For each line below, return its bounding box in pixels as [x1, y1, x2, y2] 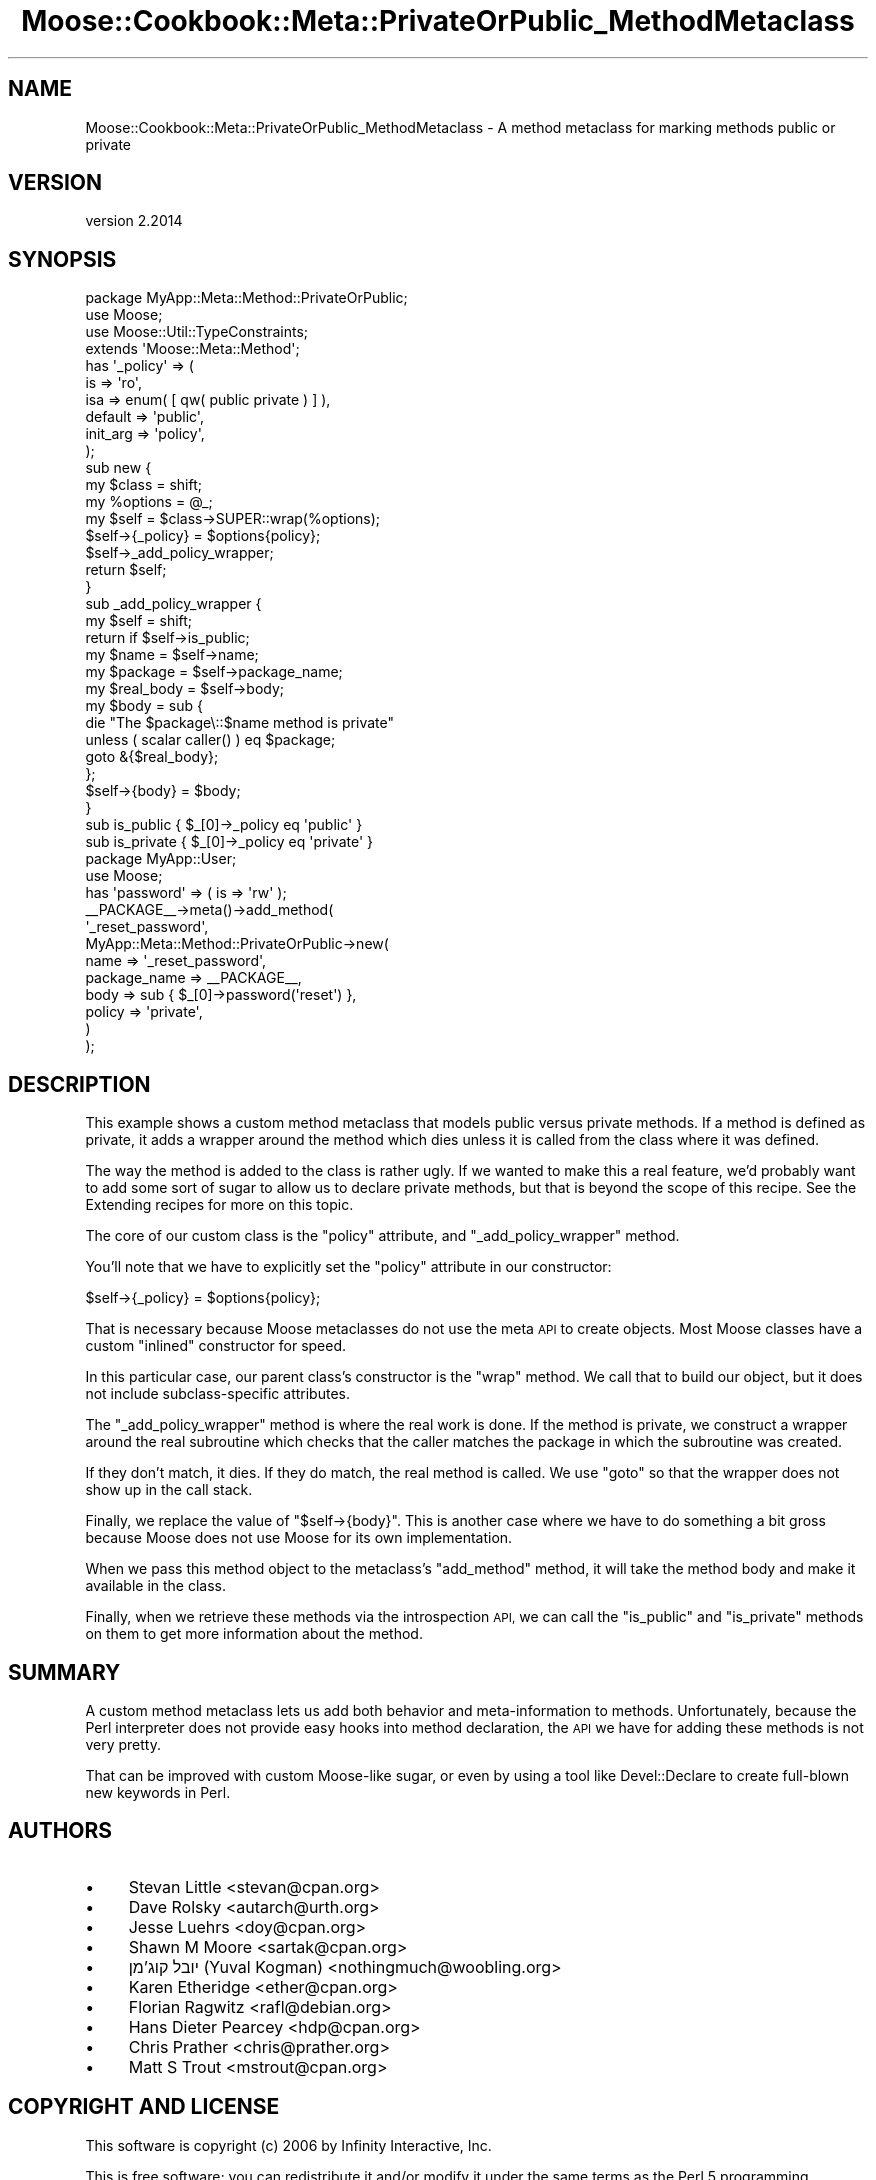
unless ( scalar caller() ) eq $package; [85, 731, 336, 749]
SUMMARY [8, 1659, 121, 1685]
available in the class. [85, 1577, 227, 1595]
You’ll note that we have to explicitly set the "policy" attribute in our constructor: [85, 1258, 612, 1276]
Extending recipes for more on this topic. [85, 1196, 354, 1214]
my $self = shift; [85, 612, 193, 630]
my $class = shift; [85, 476, 202, 494]
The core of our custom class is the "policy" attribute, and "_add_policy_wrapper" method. [85, 1227, 680, 1245]
